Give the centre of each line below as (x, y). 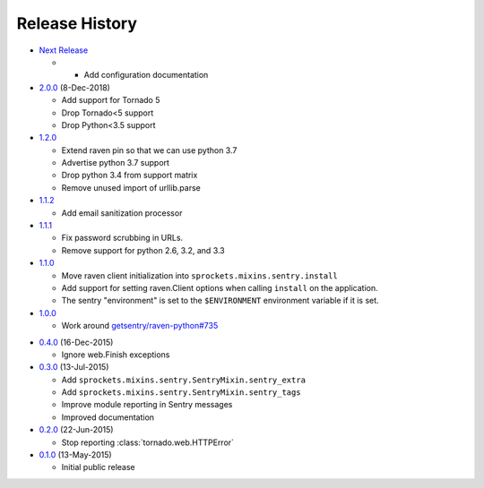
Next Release (64, 50)
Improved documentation (108, 417)
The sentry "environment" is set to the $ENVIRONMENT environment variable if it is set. (220, 301)
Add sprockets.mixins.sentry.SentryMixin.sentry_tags (181, 392)
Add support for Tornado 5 (111, 100)
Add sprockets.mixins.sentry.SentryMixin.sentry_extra (184, 380)
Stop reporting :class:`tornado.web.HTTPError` (148, 442)
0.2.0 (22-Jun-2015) (76, 430)
